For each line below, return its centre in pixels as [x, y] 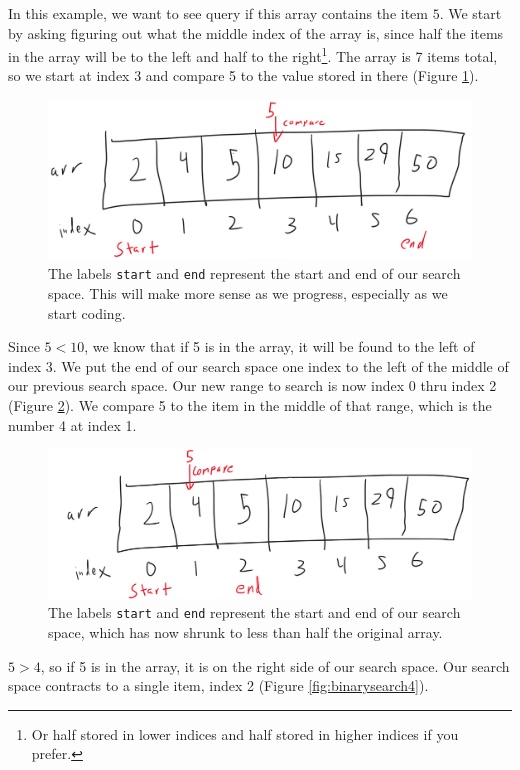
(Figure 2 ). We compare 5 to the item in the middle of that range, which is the [250, 405]
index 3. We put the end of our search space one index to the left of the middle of [258, 365]
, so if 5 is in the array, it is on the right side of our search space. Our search [275, 665]
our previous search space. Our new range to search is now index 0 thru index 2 [252, 385]
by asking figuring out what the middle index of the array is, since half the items [256, 32]
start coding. [87, 312]
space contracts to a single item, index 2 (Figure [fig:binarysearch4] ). [218, 685]
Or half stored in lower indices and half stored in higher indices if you [245, 733]
